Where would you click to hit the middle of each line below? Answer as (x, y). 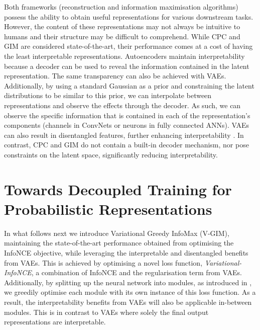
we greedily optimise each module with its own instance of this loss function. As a (130, 292)
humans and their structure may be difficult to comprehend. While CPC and (122, 36)
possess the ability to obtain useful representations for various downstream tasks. (129, 16)
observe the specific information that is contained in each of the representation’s (127, 115)
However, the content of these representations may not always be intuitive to (122, 26)
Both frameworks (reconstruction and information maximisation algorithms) (121, 7)
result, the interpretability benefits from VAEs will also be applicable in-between (128, 302)
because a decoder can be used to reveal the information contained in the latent (127, 66)
